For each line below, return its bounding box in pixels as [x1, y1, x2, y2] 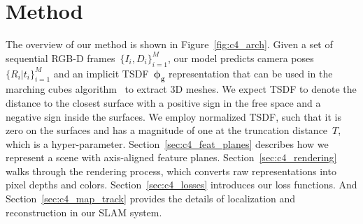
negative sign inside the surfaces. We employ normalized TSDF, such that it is [6, 109, 342, 124]
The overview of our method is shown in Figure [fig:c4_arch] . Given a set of [6, 37, 333, 52]
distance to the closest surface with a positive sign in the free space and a [6, 95, 321, 110]
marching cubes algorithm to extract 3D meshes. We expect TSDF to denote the [6, 82, 357, 96]
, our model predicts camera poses [168, 50, 314, 65]
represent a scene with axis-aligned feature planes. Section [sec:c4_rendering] [6, 150, 337, 165]
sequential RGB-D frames [6, 50, 115, 65]
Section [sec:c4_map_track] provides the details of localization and [6, 191, 296, 206]
